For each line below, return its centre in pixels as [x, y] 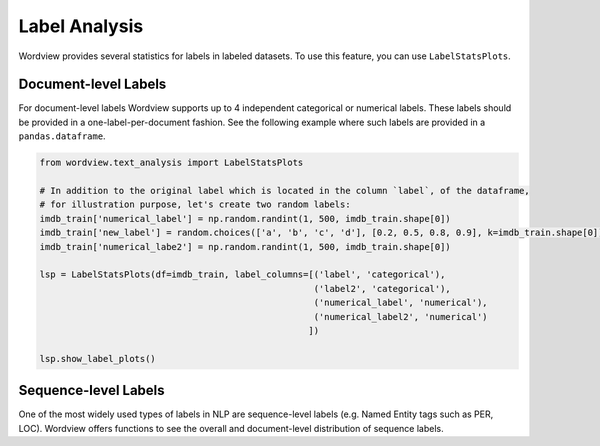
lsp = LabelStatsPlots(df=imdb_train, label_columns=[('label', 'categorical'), [242, 274]
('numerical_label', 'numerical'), [401, 303]
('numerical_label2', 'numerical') [401, 316]
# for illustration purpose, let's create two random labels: [195, 204]
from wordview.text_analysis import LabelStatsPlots [171, 163]
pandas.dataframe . [62, 136]
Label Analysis [81, 26]
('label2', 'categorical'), [382, 288]
